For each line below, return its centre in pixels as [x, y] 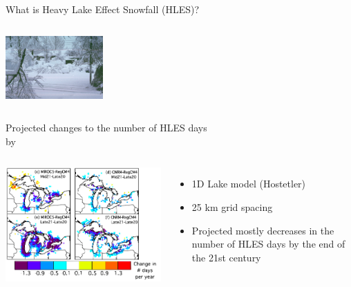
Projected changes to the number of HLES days [106, 128]
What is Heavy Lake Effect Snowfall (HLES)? [103, 9]
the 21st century [226, 257]
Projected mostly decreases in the [263, 230]
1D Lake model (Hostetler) [249, 184]
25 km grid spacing [232, 206]
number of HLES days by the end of [268, 244]
